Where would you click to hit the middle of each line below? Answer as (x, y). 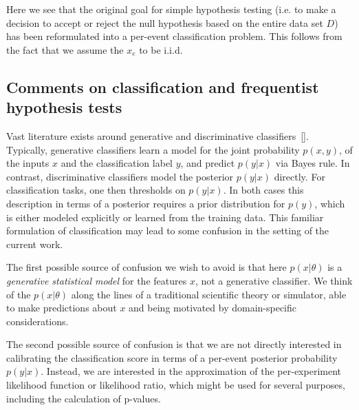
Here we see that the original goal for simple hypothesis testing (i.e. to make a (171, 9)
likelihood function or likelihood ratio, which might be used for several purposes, (176, 385)
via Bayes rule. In (313, 163)
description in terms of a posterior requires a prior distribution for (146, 203)
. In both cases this (263, 190)
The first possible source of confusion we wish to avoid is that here (146, 267)
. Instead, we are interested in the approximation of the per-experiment (191, 371)
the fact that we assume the (65, 49)
